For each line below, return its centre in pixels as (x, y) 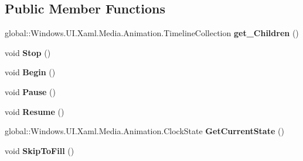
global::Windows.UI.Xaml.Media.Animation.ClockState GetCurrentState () (144, 131)
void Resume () (35, 111)
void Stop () (28, 52)
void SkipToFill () (40, 150)
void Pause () (30, 91)
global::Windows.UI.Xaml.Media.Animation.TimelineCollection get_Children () (152, 33)
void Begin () (30, 72)
